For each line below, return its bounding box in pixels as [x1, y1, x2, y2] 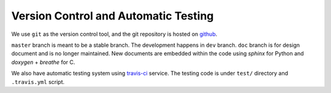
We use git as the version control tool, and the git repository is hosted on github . [11, 30, 218, 38]
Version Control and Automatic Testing [11, 9, 214, 22]
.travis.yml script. [11, 78, 65, 85]
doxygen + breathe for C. [11, 58, 75, 66]
